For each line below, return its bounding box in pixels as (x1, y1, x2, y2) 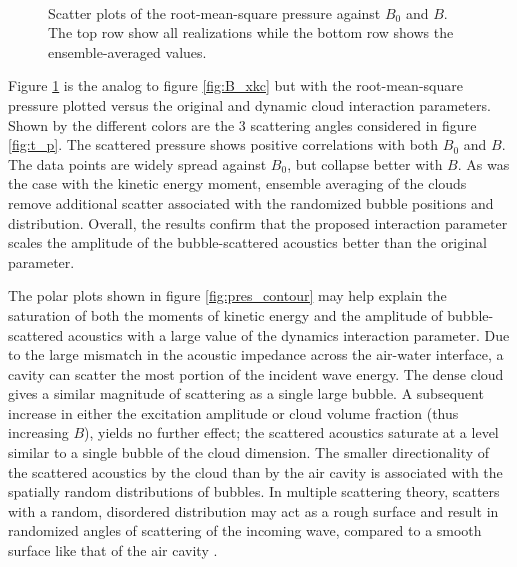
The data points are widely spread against (8, 153, 267, 174)
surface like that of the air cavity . (8, 540, 218, 561)
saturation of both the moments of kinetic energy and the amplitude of (8, 304, 443, 325)
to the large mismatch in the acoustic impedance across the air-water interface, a (8, 344, 504, 365)
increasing (8, 422, 69, 443)
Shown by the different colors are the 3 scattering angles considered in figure (8, 114, 477, 135)
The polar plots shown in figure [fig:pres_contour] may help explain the (8, 285, 447, 306)
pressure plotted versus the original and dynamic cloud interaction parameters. (8, 94, 491, 115)
